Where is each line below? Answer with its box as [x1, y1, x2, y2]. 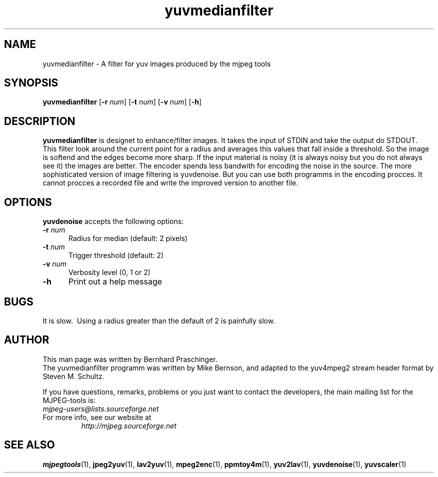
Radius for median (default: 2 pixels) [68, 234, 187, 243]
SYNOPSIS [4, 76, 58, 89]
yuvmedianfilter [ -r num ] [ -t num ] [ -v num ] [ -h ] [42, 97, 202, 106]
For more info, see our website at [42, 412, 151, 421]
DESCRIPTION [4, 114, 75, 127]
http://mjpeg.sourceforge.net [81, 421, 176, 430]
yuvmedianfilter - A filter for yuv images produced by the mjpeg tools [42, 59, 271, 68]
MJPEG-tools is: [42, 395, 96, 404]
